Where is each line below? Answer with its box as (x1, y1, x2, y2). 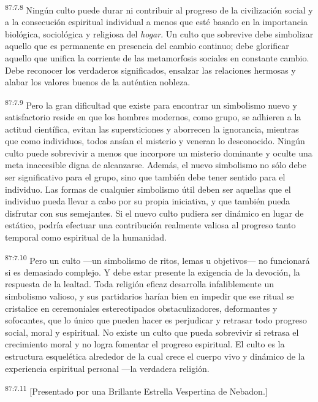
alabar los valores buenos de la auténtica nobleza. (5, 75, 191, 88)
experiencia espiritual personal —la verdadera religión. (5, 361, 210, 374)
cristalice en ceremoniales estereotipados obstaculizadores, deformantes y (5, 301, 278, 314)
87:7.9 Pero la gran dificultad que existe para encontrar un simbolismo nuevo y (5, 96, 297, 111)
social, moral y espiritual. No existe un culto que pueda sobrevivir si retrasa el (5, 325, 299, 338)
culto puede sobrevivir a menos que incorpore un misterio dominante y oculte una (5, 146, 312, 159)
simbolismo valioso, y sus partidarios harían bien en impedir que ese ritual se (5, 290, 294, 303)
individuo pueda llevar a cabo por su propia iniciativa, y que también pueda (5, 195, 290, 207)
